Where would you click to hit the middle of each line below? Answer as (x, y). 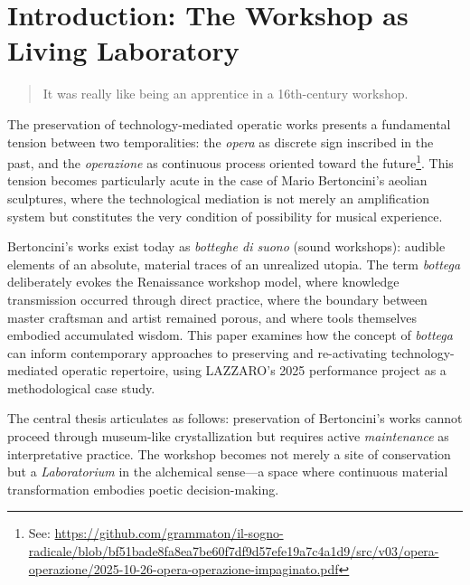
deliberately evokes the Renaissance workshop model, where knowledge (203, 282)
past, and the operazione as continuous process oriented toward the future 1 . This (230, 161)
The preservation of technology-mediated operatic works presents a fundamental (229, 123)
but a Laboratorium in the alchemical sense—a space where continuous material (228, 472)
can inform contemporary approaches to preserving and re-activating (197, 352)
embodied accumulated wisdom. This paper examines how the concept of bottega (230, 335)
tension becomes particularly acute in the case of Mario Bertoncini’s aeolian (217, 180)
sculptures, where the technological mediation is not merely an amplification (219, 198)
